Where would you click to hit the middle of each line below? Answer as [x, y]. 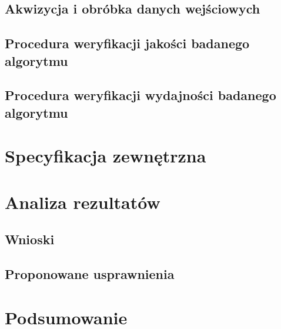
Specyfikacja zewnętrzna [106, 156]
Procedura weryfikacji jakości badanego [127, 43]
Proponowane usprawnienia [90, 274]
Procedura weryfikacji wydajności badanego [140, 95]
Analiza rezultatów [83, 202]
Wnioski [30, 239]
